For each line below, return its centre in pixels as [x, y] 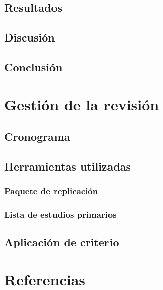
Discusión [30, 37]
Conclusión [33, 67]
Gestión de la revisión [82, 104]
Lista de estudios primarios [60, 214]
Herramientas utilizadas [68, 166]
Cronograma [37, 136]
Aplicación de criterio [62, 242]
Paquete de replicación [51, 191]
